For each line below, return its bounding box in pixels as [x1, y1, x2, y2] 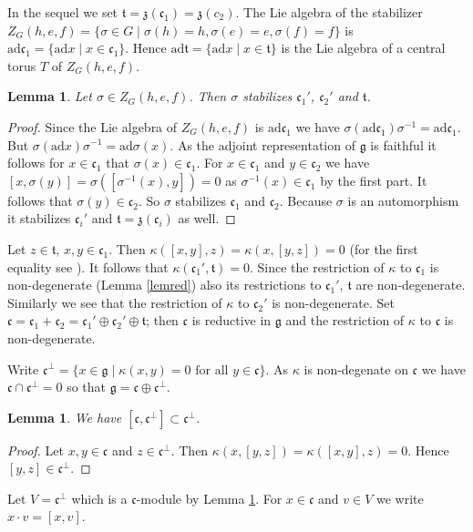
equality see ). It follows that [7, 257, 169, 276]
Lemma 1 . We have [7, 407, 122, 426]
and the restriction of [285, 311, 405, 330]
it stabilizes [7, 209, 71, 228]
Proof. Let [7, 440, 64, 459]
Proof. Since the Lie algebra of [7, 117, 178, 136]
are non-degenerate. [355, 275, 466, 294]
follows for [7, 153, 65, 172]
